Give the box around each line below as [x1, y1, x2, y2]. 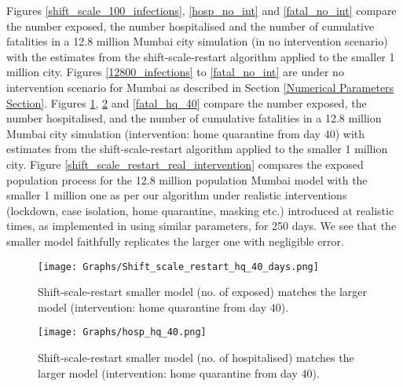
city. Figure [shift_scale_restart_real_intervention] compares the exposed [6, 155, 364, 172]
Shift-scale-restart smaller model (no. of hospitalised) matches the [38, 349, 354, 365]
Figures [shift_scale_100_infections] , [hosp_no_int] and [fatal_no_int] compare [6, 2, 397, 18]
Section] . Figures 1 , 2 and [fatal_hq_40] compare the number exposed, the [6, 94, 367, 111]
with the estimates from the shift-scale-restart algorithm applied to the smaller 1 [6, 48, 395, 64]
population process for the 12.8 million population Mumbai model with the [6, 171, 368, 188]
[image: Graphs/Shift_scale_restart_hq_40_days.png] [38, 261, 319, 272]
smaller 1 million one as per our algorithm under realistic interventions [6, 187, 347, 203]
